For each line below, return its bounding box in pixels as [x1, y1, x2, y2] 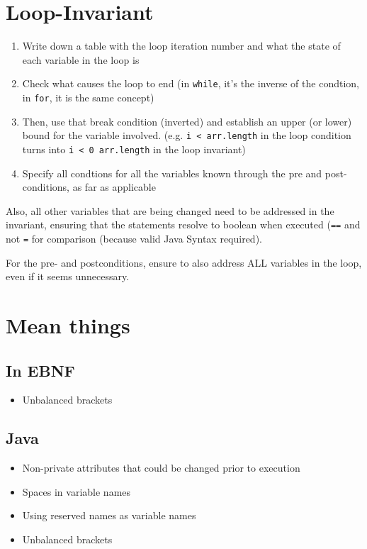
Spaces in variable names [22, 484, 131, 499]
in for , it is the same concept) [22, 89, 154, 104]
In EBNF [6, 359, 75, 381]
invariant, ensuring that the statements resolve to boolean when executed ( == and [6, 217, 361, 232]
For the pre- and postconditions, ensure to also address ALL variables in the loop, [6, 255, 362, 270]
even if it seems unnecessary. [6, 269, 130, 284]
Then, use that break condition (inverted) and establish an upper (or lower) [22, 113, 352, 128]
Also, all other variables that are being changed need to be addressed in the [6, 203, 334, 218]
